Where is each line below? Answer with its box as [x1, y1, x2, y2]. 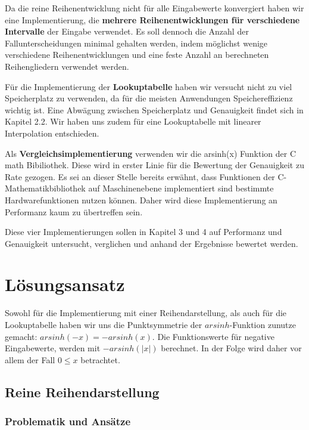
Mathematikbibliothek [5, 182, 86, 194]
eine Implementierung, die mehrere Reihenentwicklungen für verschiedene [5, 13, 300, 26]
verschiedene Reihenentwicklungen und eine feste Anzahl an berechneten [5, 48, 269, 61]
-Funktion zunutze [229, 318, 296, 330]
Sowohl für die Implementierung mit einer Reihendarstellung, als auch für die [5, 307, 287, 319]
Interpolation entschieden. [5, 126, 99, 139]
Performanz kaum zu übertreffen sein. [5, 205, 143, 218]
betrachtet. [80, 353, 120, 366]
